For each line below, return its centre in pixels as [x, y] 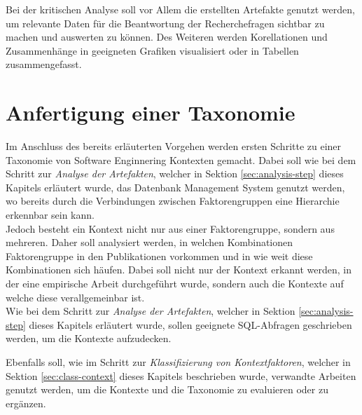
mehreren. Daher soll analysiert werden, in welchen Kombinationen [149, 242]
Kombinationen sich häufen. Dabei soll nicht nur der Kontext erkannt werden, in [179, 270]
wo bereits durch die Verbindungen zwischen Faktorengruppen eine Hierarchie [173, 201]
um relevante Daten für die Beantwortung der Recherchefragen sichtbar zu [165, 23]
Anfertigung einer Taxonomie [151, 113]
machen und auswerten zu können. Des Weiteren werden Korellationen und [167, 37]
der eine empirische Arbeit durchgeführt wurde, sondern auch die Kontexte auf [175, 284]
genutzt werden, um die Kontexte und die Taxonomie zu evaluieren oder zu [167, 389]
